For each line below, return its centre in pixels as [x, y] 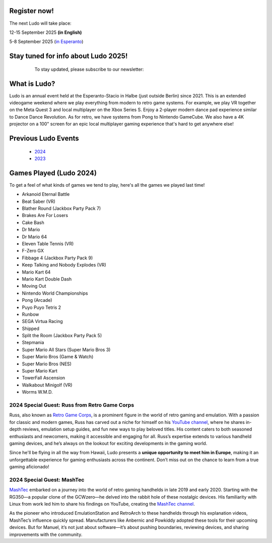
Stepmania [33, 343]
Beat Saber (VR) [39, 201]
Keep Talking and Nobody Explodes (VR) [64, 265]
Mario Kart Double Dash [47, 279]
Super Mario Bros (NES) [47, 364]
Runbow [30, 314]
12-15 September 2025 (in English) [46, 32]
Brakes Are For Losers [45, 215]
